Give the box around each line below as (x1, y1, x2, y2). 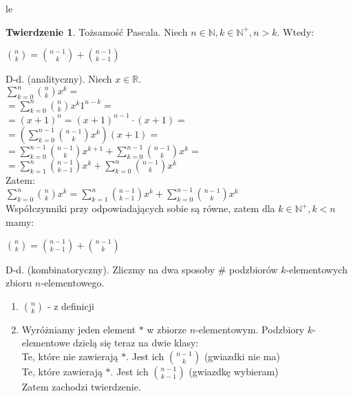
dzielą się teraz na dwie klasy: (73, 335, 199, 350)
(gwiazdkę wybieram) (189, 364, 279, 379)
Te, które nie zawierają (21, 349, 118, 364)
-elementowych (286, 262, 347, 276)
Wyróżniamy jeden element (21, 322, 136, 336)
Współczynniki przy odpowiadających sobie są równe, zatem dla (6, 201, 275, 216)
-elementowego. (41, 275, 105, 290)
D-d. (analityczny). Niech (6, 72, 112, 86)
